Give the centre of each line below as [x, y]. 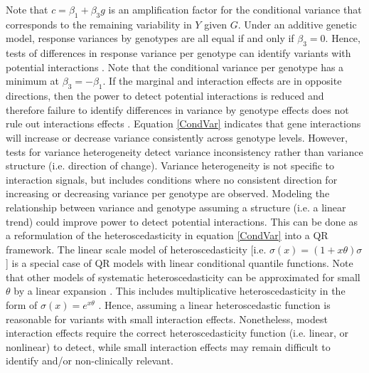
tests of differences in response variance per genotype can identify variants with [178, 53]
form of [22, 305]
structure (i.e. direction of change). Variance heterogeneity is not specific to [170, 166]
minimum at [33, 81]
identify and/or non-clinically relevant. [90, 361]
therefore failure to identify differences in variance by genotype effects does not [177, 109]
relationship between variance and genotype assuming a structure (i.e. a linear [176, 207]
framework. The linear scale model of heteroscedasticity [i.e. [136, 249]
